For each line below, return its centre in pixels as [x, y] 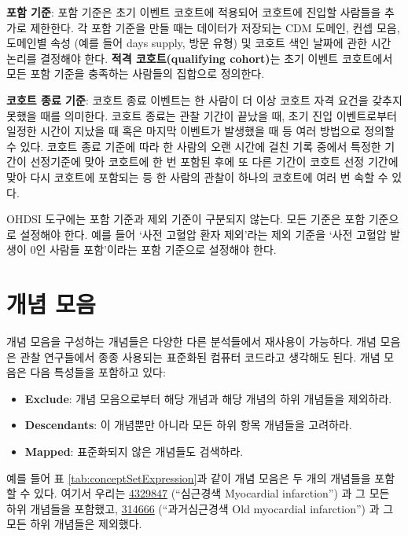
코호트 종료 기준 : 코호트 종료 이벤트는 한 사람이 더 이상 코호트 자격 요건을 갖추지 [204, 99]
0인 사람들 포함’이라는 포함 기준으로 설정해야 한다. [153, 250]
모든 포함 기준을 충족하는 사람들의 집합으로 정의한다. [136, 73]
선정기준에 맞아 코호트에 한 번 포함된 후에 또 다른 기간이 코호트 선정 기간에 [214, 162]
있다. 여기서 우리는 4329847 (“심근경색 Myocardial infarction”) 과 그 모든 [212, 493]
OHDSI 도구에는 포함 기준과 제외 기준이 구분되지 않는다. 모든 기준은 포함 [186, 219]
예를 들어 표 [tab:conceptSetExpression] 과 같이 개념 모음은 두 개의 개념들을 [189, 477]
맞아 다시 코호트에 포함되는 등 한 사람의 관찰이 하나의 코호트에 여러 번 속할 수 [197, 176]
